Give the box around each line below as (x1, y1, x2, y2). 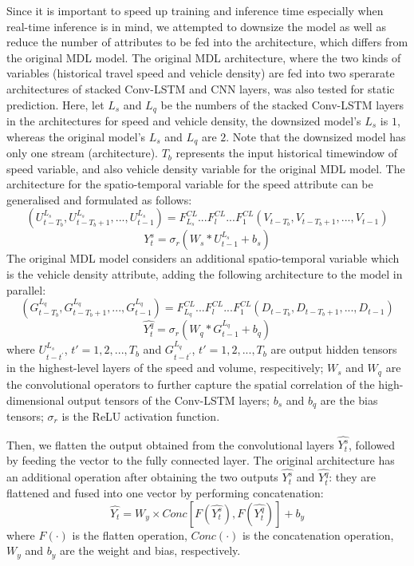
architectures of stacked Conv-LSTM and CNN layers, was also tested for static (6, 80, 395, 97)
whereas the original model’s (6, 128, 146, 144)
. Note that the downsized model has (226, 128, 406, 144)
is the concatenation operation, (242, 526, 394, 543)
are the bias (320, 391, 378, 408)
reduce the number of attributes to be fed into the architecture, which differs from (6, 34, 408, 50)
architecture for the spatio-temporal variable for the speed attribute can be (6, 176, 373, 192)
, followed (349, 436, 395, 453)
